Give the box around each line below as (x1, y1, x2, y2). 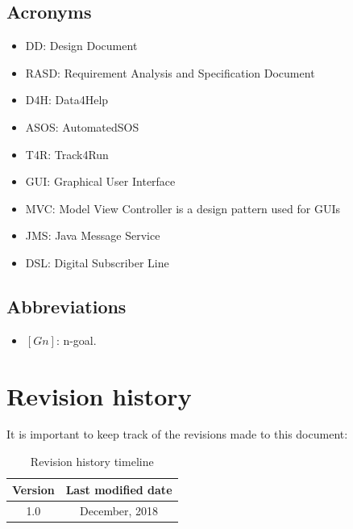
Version (12, 481, 55, 498)
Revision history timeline (30, 453, 154, 470)
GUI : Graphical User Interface (25, 173, 176, 190)
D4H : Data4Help (25, 91, 109, 108)
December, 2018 (80, 502, 159, 519)
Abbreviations (6, 293, 127, 318)
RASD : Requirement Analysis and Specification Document (25, 64, 315, 81)
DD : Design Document (25, 37, 138, 54)
